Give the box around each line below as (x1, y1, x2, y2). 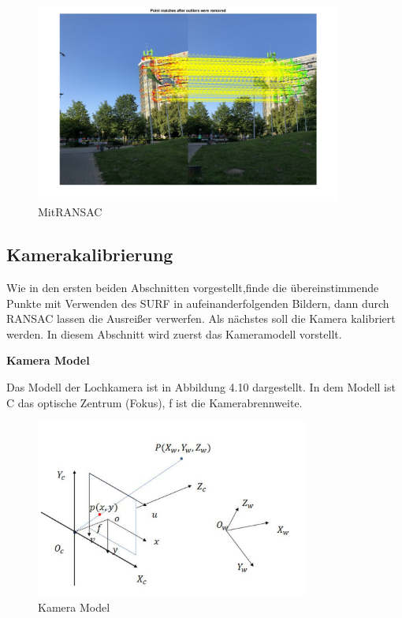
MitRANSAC (38, 204, 102, 220)
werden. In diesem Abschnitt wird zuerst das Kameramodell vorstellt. (6, 325, 342, 342)
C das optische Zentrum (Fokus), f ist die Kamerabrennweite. (6, 394, 303, 410)
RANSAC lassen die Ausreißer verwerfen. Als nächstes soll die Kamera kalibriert (6, 310, 396, 327)
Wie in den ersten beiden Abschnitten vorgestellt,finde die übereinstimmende (6, 279, 379, 296)
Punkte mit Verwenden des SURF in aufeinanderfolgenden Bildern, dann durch (6, 294, 389, 311)
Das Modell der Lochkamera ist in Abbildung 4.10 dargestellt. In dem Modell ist (6, 379, 396, 395)
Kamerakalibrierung (6, 242, 173, 267)
